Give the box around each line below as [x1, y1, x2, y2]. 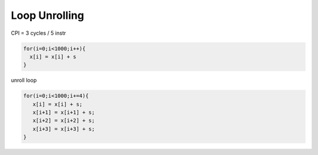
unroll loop [11, 77, 37, 84]
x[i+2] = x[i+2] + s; [32, 117, 95, 124]
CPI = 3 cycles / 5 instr [11, 29, 66, 37]
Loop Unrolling [11, 9, 85, 22]
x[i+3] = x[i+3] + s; [32, 126, 95, 132]
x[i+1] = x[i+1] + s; [32, 109, 95, 116]
